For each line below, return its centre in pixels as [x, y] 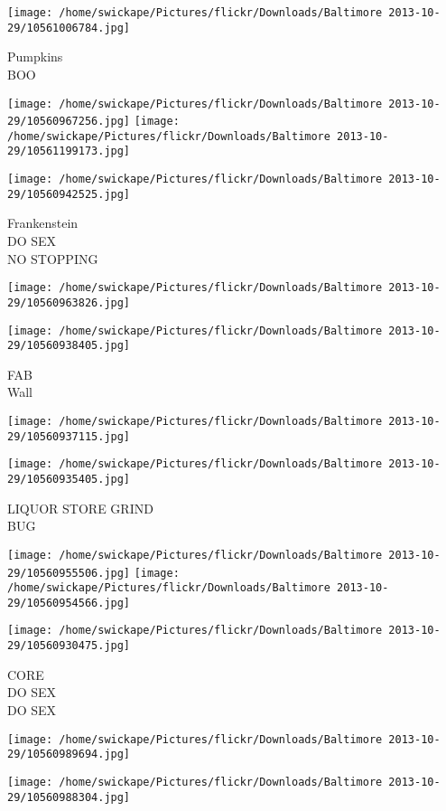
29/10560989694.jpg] [69, 754]
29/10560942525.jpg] [69, 194]
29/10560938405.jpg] [69, 346]
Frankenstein [43, 223]
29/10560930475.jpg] [69, 646]
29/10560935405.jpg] [69, 479]
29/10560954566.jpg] [69, 603]
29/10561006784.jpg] [69, 28]
